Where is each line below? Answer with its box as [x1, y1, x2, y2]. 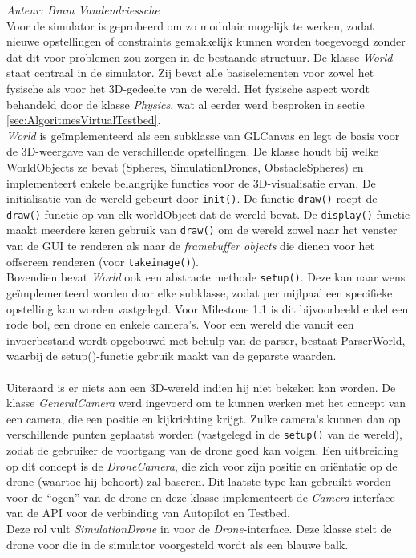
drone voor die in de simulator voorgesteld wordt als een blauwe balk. [6, 536, 349, 552]
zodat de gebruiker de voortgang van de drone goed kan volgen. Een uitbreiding [6, 442, 399, 458]
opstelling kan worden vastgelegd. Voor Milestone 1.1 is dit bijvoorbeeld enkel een [6, 300, 409, 317]
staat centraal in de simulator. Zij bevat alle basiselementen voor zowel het [6, 64, 374, 81]
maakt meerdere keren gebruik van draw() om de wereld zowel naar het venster [6, 221, 398, 238]
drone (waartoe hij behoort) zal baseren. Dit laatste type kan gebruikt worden [6, 473, 391, 490]
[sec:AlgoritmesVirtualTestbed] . [6, 111, 161, 128]
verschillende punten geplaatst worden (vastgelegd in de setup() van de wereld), [6, 426, 402, 443]
